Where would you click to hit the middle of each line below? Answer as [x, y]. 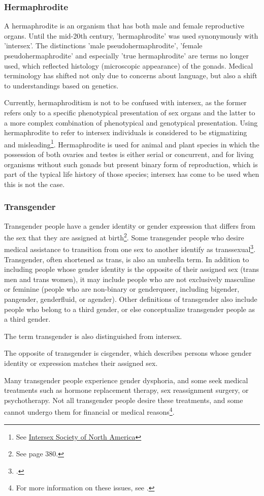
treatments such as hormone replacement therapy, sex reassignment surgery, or [126, 390]
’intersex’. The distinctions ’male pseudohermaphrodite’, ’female [103, 45]
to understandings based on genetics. [61, 85]
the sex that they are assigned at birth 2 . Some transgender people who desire [124, 237]
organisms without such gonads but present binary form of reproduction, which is [131, 164]
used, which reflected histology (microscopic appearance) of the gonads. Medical [129, 65]
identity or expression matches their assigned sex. [81, 363]
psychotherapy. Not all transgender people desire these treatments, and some [124, 400]
